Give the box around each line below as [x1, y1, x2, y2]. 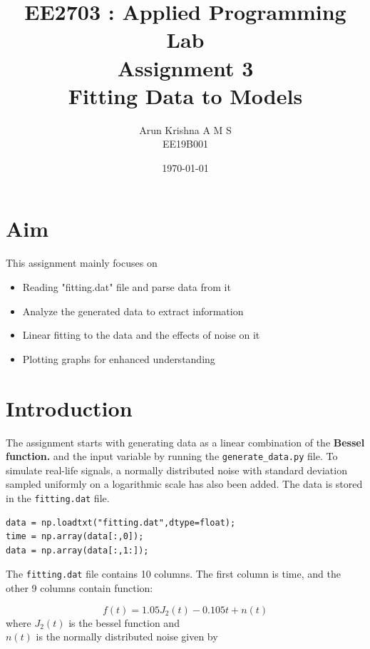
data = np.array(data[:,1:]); [6, 545, 149, 556]
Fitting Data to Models [68, 81, 303, 110]
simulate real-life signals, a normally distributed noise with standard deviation [6, 462, 347, 477]
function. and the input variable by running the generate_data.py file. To [6, 449, 338, 464]
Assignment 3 [117, 53, 254, 82]
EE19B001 [163, 136, 208, 151]
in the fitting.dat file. [6, 490, 110, 505]
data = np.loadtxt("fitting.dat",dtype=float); [6, 517, 236, 528]
